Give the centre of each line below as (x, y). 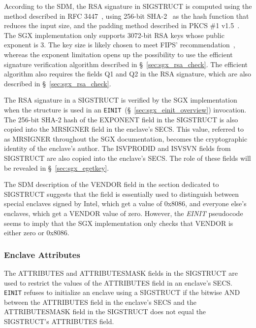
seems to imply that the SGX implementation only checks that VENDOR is (119, 223)
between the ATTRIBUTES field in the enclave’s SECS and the (100, 302)
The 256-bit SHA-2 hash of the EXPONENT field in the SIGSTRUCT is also (121, 119)
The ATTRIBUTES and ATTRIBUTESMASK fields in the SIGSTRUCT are (121, 273)
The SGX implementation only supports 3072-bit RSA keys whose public (114, 35)
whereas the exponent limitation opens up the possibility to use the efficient (118, 54)
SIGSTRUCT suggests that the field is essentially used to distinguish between (121, 194)
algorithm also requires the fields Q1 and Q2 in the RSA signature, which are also (128, 74)
